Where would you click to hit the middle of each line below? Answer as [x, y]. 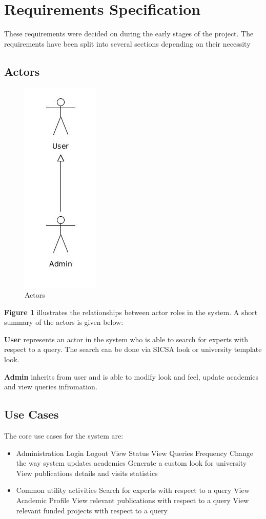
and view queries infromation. [51, 387]
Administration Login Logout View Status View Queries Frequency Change [135, 453]
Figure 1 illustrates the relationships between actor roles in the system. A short [131, 312]
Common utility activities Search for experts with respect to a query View [133, 490]
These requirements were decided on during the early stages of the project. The [129, 34]
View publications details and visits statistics [87, 473]
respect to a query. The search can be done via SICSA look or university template [133, 349]
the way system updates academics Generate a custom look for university [131, 463]
